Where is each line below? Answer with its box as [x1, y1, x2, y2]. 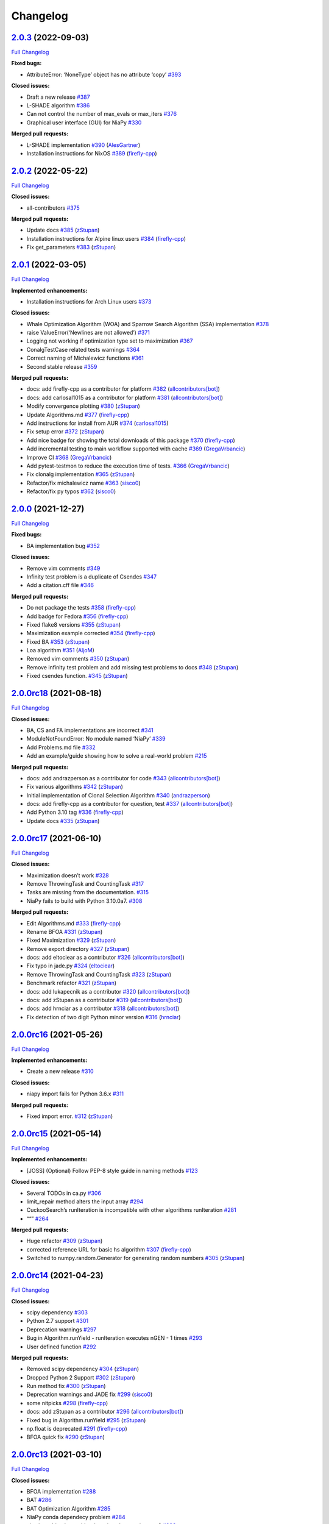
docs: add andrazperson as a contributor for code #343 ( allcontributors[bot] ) [26, 774, 221, 782]
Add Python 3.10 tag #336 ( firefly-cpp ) [26, 808, 124, 816]
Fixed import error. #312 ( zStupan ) [26, 1113, 113, 1120]
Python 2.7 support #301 [26, 1317, 88, 1325]
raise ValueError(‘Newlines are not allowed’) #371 [26, 329, 150, 336]
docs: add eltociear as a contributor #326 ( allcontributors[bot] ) [26, 954, 185, 961]
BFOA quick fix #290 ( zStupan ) [26, 1433, 105, 1441]
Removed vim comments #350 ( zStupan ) [26, 655, 130, 663]
